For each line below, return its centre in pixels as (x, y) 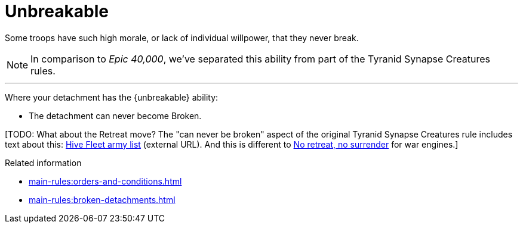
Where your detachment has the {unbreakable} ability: (112, 97)
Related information (43, 163)
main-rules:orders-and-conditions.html (105, 181)
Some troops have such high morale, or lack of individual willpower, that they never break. (182, 38)
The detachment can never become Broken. (115, 115)
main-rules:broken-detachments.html (102, 199)
